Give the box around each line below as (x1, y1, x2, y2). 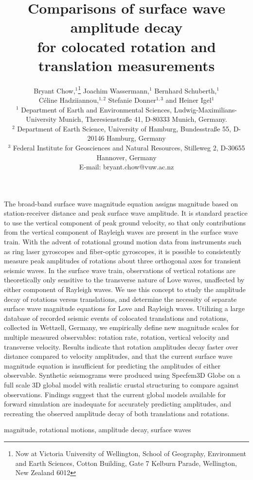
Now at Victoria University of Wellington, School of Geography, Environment (15, 448, 247, 458)
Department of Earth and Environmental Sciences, (21, 104, 172, 114)
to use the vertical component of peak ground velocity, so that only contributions (4, 217, 246, 227)
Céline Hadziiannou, (38, 94, 99, 105)
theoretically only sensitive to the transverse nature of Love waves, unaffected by (4, 275, 245, 285)
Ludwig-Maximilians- (174, 104, 237, 114)
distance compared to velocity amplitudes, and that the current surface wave (4, 351, 233, 361)
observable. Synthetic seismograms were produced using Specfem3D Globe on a (4, 370, 240, 380)
